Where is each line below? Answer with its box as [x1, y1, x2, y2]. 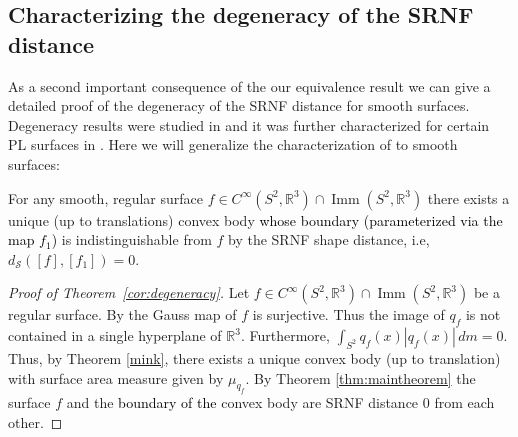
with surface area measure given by [8, 367, 224, 388]
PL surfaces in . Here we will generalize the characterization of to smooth [8, 134, 458, 155]
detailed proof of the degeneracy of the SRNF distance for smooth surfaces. [8, 95, 470, 116]
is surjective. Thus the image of [252, 304, 445, 325]
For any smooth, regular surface [8, 187, 203, 208]
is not [465, 304, 501, 325]
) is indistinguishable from [51, 229, 212, 250]
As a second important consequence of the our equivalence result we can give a [8, 75, 491, 96]
